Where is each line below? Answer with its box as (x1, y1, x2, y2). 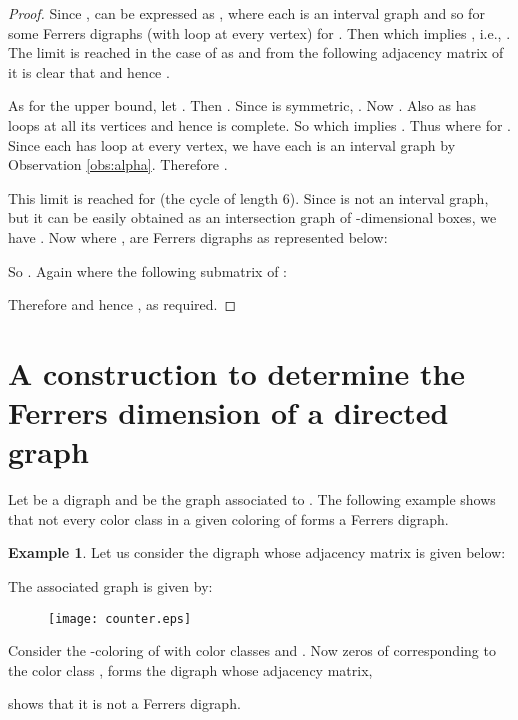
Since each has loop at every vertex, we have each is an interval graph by (8, 134, 456, 155)
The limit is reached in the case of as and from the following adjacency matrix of (8, 42, 504, 63)
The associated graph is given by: (8, 576, 213, 596)
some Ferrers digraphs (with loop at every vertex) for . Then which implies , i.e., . (8, 22, 511, 43)
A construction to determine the (8, 352, 466, 393)
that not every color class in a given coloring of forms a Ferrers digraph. (8, 508, 449, 529)
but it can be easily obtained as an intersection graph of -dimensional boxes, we (8, 207, 497, 228)
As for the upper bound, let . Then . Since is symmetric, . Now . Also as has (8, 95, 476, 116)
